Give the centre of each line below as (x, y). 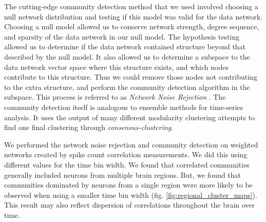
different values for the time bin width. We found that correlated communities (127, 164)
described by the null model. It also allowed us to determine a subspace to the (127, 56)
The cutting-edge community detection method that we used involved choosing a (131, 6)
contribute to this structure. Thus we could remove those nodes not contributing (131, 77)
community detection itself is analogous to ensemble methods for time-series (124, 107)
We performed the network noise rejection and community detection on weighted (131, 144)
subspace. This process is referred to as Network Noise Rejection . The (115, 97)
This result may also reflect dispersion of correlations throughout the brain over (130, 205)
